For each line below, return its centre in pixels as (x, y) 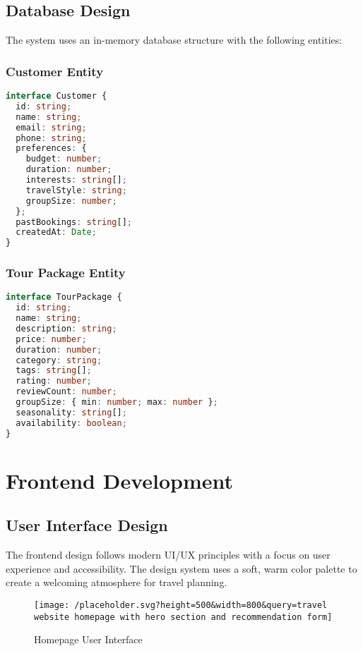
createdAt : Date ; (56, 232)
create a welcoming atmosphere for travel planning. (117, 582)
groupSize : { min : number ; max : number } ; (117, 402)
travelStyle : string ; (76, 190)
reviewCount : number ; (66, 392)
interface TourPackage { (64, 297)
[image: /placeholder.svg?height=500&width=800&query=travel (181, 605)
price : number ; (51, 339)
